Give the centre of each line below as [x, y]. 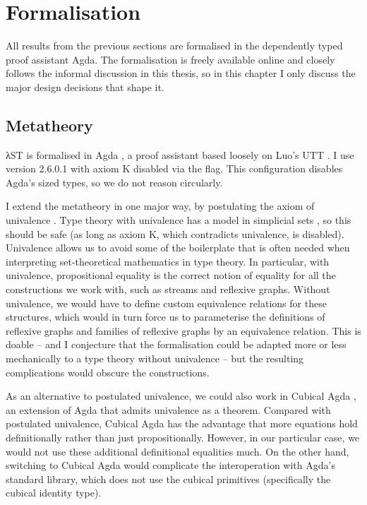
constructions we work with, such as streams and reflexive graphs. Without [168, 289]
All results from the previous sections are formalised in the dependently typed [174, 46]
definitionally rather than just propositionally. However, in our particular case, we [183, 437]
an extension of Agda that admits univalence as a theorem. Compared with [168, 409]
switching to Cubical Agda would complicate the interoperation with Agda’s [170, 465]
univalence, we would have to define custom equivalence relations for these [166, 303]
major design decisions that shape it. [85, 87]
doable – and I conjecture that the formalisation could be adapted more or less [176, 344]
